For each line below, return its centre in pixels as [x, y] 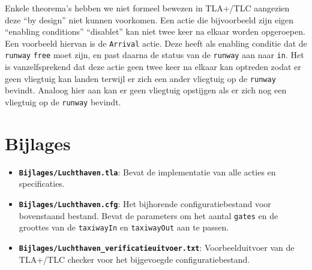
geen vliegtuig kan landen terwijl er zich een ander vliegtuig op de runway [140, 78]
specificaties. [42, 183]
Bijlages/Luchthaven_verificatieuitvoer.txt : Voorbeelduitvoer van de [157, 247]
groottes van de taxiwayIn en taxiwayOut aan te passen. [124, 227]
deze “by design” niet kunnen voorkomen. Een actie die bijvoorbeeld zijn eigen [149, 19]
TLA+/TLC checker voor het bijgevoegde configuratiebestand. [134, 259]
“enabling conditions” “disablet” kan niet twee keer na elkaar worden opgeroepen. [155, 31]
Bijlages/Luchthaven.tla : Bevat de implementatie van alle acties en [147, 172]
